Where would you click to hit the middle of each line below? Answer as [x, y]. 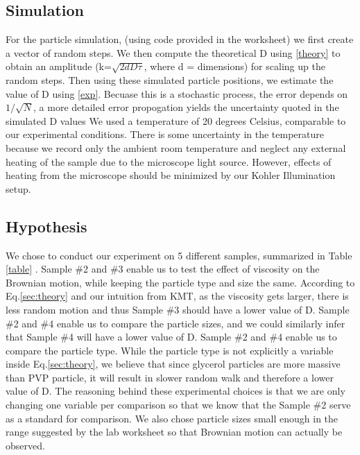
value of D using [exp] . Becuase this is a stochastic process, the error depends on [177, 93]
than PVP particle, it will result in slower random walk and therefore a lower [170, 377]
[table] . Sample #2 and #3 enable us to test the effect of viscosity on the [163, 269]
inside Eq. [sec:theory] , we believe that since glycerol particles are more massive [173, 364]
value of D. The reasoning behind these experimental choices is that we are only [175, 391]
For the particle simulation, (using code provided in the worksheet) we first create [180, 39]
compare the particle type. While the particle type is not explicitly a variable [170, 350]
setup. [18, 188]
